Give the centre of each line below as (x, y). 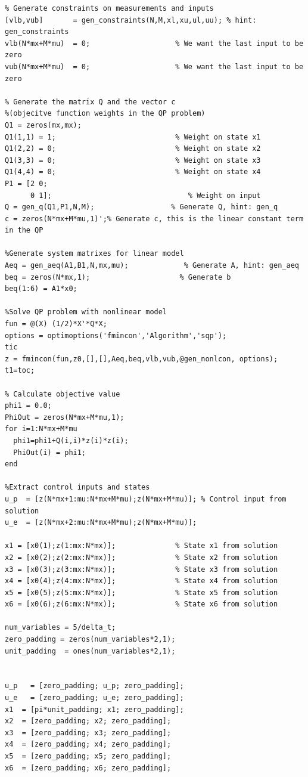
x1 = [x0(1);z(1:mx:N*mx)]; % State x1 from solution (141, 546)
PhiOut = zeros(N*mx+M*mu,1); (65, 417)
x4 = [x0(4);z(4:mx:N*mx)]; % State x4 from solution (141, 581)
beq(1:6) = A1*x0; (41, 289)
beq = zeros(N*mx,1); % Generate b (118, 277)
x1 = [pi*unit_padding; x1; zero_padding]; (94, 709)
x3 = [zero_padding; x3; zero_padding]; (88, 733)
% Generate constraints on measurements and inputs (109, 8)
